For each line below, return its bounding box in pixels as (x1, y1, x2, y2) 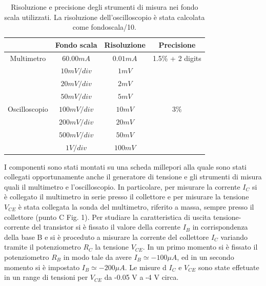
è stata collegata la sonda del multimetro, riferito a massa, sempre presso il (18, 201, 254, 212)
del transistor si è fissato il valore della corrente (32, 221, 181, 232)
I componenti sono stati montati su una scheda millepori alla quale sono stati (4, 161, 247, 172)
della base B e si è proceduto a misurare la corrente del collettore (4, 231, 209, 242)
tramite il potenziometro (4, 241, 81, 252)
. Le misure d (125, 261, 167, 272)
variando (220, 231, 248, 242)
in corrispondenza (192, 221, 248, 232)
